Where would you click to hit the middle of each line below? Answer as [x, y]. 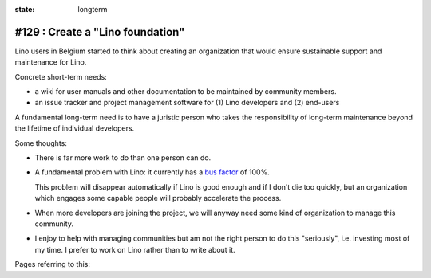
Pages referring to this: [53, 264]
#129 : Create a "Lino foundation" [100, 32]
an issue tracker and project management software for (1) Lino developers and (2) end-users [187, 103]
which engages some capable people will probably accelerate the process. [158, 198]
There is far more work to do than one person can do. [123, 158]
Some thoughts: [41, 143]
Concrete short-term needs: [61, 76]
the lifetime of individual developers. [75, 128]
